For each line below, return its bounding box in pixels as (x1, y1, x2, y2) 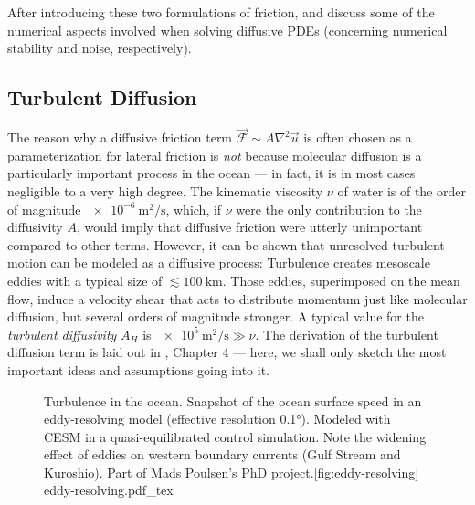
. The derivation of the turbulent (255, 324, 438, 343)
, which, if (165, 199, 222, 218)
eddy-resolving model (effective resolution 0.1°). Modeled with (44, 409, 391, 428)
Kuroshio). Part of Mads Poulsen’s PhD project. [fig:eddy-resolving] (44, 462, 419, 481)
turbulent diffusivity (7, 324, 117, 343)
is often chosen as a (303, 128, 412, 147)
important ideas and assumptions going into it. (7, 360, 269, 379)
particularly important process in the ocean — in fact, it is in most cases (7, 163, 416, 183)
